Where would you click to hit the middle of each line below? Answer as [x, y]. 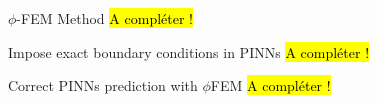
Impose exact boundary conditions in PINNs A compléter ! [189, 51]
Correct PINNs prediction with [103, 85]
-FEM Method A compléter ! [104, 18]
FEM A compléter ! [270, 85]
